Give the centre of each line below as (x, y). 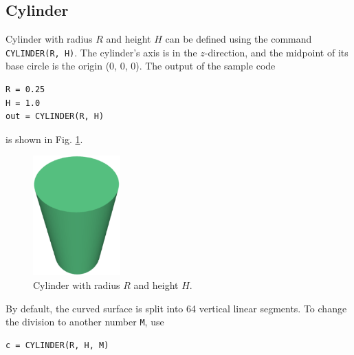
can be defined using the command (239, 39)
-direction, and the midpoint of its (276, 52)
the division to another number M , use (85, 322)
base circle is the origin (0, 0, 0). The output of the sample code (141, 66)
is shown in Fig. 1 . (44, 139)
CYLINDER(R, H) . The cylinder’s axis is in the (101, 52)
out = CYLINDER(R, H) (55, 117)
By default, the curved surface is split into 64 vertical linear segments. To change (176, 308)
